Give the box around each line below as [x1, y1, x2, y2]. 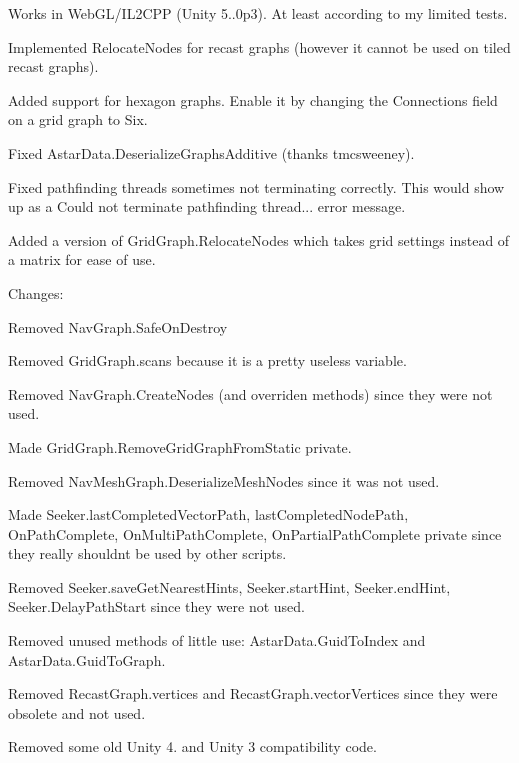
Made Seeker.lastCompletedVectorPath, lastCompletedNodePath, [8, 504, 409, 525]
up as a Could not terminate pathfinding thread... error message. [8, 196, 406, 217]
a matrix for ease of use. [8, 249, 156, 270]
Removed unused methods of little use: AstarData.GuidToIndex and [8, 630, 426, 651]
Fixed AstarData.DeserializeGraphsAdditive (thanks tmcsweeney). [8, 142, 415, 163]
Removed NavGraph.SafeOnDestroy [8, 316, 228, 337]
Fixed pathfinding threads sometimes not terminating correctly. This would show [8, 176, 505, 197]
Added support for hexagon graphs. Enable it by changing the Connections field [8, 89, 498, 110]
